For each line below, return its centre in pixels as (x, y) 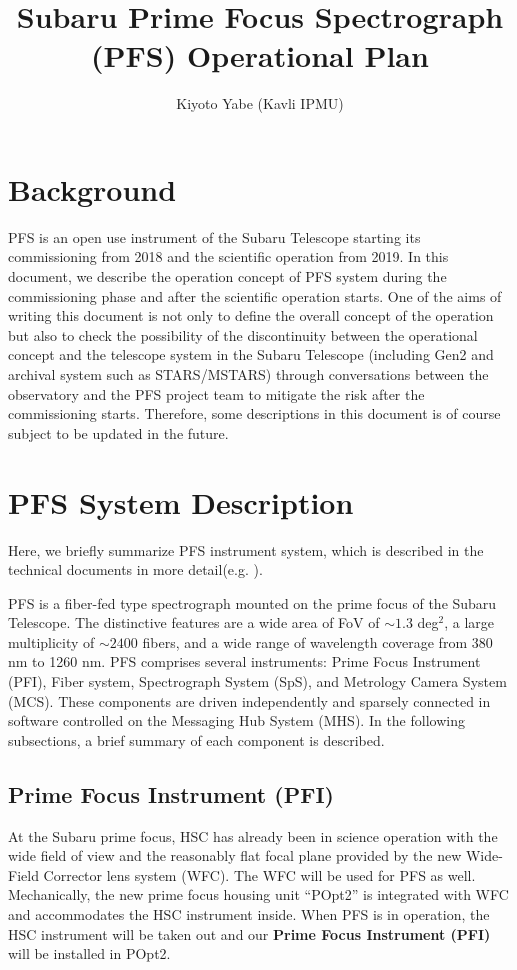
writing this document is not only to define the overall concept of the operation (251, 315)
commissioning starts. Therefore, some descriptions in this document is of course (254, 413)
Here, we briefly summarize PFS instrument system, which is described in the (246, 549)
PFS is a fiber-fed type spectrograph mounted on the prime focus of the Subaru (252, 602)
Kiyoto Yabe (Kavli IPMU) (260, 103)
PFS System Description (181, 501)
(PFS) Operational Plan (260, 55)
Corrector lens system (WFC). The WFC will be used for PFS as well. (259, 874)
